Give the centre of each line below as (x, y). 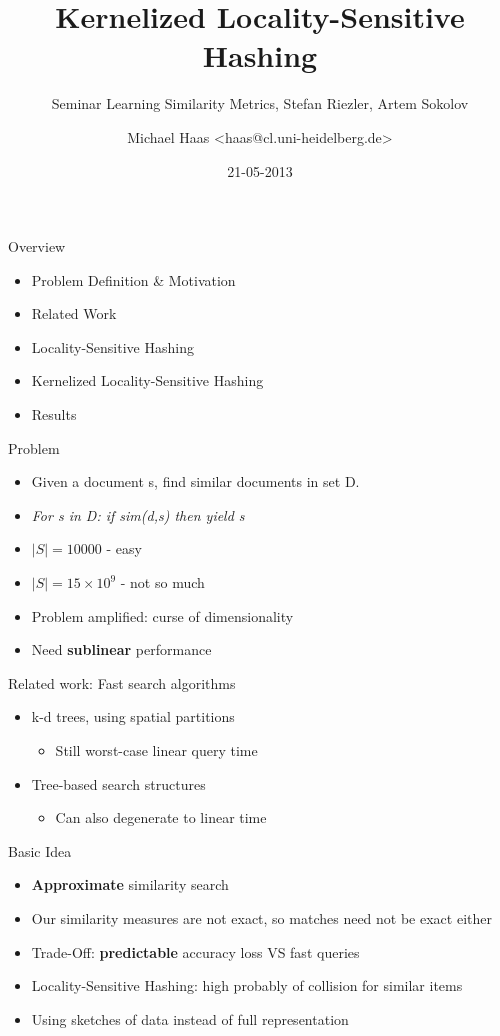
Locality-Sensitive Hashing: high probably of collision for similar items (247, 985)
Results (54, 414)
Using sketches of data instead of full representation (190, 1018)
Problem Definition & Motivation (133, 279)
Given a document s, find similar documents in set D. (195, 481)
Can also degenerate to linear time (161, 817)
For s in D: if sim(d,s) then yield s (138, 514)
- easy (124, 548)
